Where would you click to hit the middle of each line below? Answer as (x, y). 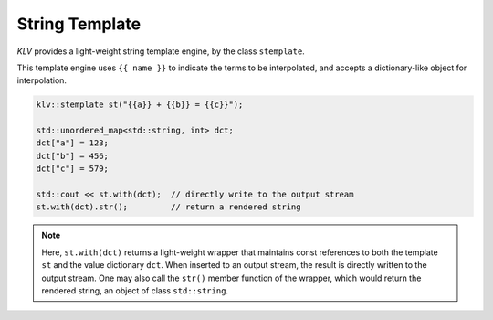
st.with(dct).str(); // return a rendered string (168, 207)
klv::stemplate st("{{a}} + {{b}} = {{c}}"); (140, 105)
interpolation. (42, 80)
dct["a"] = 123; (73, 143)
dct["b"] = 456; (73, 156)
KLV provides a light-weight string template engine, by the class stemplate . (161, 51)
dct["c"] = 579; (73, 169)
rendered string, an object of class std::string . (135, 290)
